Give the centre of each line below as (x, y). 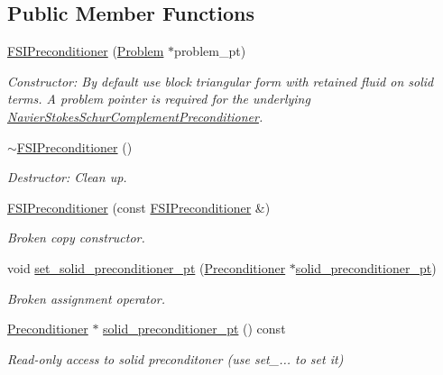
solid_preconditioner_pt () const (194, 329)
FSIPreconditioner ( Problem (86, 51)
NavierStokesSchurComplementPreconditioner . (135, 116)
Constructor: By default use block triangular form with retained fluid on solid (221, 81)
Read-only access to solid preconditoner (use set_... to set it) (175, 358)
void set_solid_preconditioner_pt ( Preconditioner (147, 267)
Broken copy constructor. (76, 238)
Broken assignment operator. (86, 298)
